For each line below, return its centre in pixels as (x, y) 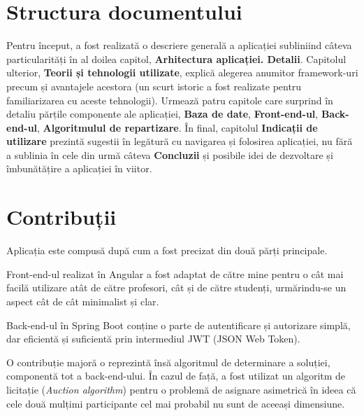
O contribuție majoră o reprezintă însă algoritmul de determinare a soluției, (168, 362)
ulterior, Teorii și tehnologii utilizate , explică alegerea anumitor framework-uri (182, 72)
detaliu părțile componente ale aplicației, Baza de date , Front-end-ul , (162, 114)
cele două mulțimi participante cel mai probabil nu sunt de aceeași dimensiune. (176, 403)
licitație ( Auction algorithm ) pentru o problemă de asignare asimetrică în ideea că (181, 389)
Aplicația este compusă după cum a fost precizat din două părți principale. (167, 250)
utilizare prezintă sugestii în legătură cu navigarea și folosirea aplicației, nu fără (180, 141)
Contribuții (61, 217)
